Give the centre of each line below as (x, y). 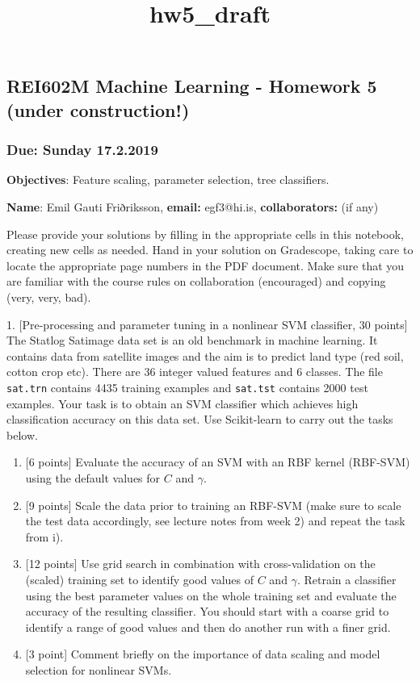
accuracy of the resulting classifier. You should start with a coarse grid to (207, 611)
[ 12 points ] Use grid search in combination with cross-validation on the (200, 564)
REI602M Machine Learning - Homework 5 (192, 86)
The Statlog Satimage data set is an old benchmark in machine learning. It (192, 340)
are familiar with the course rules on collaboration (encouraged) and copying (196, 281)
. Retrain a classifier (346, 579)
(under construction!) (98, 109)
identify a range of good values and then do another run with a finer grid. (208, 627)
